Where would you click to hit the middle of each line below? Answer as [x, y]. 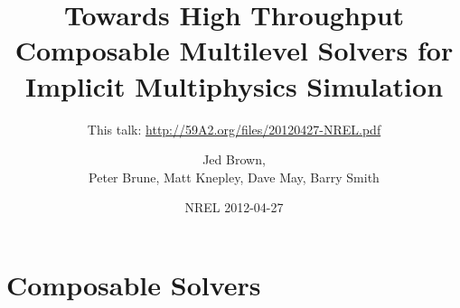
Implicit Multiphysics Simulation [234, 85]
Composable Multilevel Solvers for [234, 50]
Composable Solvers [134, 284]
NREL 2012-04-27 [234, 207]
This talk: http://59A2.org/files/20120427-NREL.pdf [234, 129]
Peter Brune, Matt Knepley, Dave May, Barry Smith [234, 177]
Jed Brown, [234, 159]
